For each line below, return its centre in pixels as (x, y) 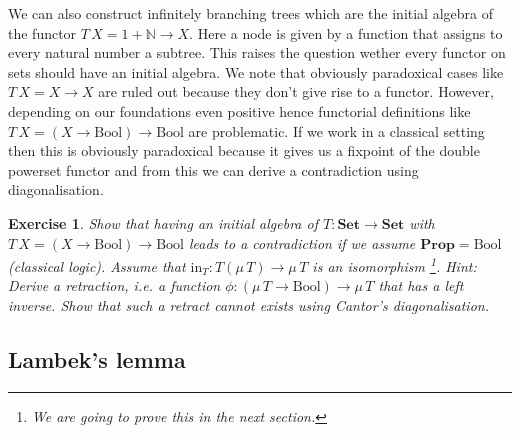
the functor (42, 32)
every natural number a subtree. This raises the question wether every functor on (257, 52)
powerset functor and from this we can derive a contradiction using (213, 169)
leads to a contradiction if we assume (302, 242)
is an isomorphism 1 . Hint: (394, 264)
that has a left (421, 285)
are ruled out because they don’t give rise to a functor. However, (296, 91)
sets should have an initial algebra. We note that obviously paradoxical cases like (256, 71)
